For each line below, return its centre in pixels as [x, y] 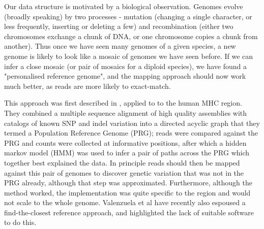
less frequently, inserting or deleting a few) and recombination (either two [119, 26]
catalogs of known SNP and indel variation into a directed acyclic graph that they [132, 123]
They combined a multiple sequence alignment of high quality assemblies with [126, 112]
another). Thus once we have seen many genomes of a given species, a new [120, 46]
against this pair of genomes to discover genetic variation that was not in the [124, 172]
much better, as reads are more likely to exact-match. [87, 86]
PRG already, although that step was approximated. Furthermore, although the [128, 183]
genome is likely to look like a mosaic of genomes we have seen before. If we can [129, 56]
